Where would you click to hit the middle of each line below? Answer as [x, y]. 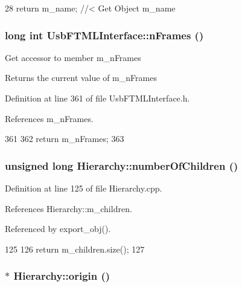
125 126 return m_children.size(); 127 [75, 249]
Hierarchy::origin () [62, 276]
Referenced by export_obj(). [58, 229]
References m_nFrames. [49, 118]
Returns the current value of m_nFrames [81, 78]
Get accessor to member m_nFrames [73, 57]
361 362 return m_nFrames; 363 [65, 139]
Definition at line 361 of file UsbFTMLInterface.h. [97, 98]
